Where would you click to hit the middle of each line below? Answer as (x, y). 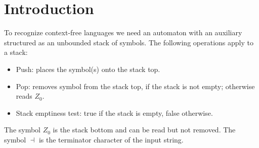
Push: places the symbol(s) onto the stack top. (88, 69)
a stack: (16, 52)
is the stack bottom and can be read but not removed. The (144, 130)
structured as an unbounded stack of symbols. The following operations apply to (129, 42)
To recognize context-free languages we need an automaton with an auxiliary (123, 32)
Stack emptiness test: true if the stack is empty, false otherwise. (114, 113)
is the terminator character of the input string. (111, 139)
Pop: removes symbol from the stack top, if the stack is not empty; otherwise (135, 86)
